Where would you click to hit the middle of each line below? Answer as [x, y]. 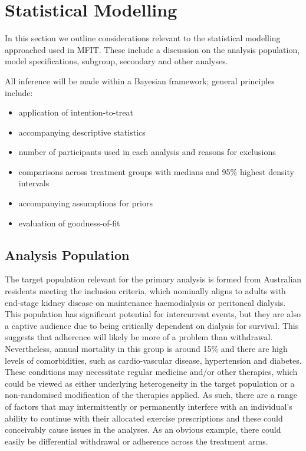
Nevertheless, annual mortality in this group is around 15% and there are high [146, 349]
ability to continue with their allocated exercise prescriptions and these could [144, 418]
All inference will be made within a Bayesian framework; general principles [140, 80]
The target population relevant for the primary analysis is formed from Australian [153, 279]
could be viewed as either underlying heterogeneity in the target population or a [150, 383]
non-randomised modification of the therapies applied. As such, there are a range [151, 395]
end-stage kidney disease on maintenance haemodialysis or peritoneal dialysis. [145, 302]
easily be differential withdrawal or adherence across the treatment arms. [136, 441]
